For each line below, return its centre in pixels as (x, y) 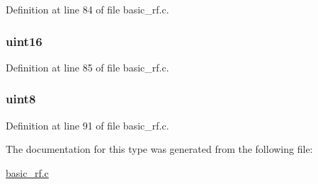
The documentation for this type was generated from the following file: (159, 149)
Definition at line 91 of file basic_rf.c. (87, 125)
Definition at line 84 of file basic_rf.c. (87, 9)
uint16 (24, 41)
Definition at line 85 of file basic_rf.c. (87, 67)
